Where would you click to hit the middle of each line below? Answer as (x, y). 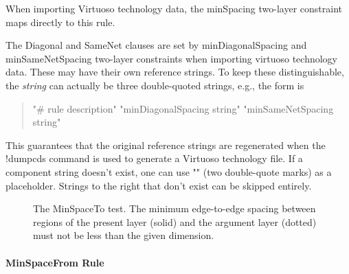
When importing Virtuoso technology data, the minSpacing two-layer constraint (174, 8)
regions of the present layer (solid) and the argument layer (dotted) (175, 221)
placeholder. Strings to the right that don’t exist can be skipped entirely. (159, 185)
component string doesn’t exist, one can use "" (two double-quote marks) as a (169, 171)
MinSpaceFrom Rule (55, 262)
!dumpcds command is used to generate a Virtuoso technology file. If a (154, 158)
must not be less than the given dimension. (124, 235)
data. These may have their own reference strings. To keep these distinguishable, (175, 72)
